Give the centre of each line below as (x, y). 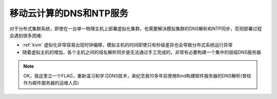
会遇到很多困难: (26, 35)
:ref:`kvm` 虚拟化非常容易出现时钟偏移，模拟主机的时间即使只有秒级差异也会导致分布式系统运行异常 (127, 45)
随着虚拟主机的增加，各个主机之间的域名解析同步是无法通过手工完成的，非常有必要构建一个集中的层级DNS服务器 (142, 52)
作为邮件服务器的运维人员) (51, 83)
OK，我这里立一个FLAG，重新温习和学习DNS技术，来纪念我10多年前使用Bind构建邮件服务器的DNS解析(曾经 (137, 76)
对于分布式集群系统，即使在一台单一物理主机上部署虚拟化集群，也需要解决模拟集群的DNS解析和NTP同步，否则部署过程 (136, 29)
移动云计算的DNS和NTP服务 (69, 13)
